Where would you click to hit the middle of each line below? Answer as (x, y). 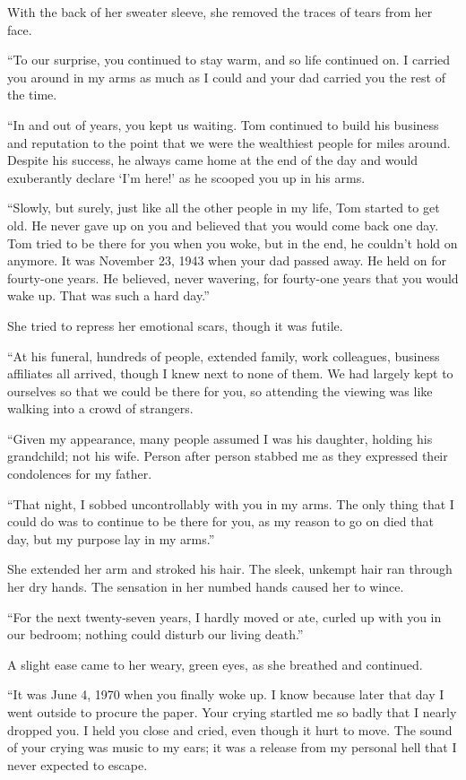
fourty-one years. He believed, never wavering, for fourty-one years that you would (233, 277)
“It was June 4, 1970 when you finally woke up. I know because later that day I (226, 694)
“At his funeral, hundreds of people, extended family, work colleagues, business (224, 355)
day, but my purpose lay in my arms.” (111, 538)
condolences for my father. (80, 474)
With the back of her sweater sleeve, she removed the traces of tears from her (220, 12)
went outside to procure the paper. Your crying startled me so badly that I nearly (232, 712)
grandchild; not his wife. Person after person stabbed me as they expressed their (228, 456)
